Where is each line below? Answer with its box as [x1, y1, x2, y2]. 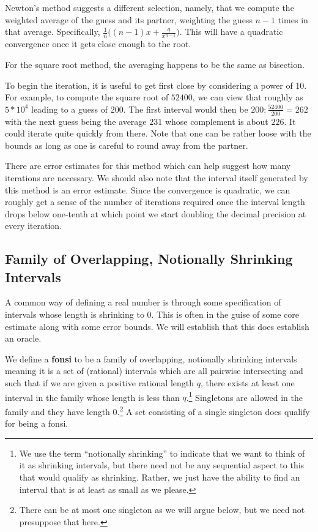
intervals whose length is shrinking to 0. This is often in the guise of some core [5, 308, 299, 321]
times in [278, 13, 308, 26]
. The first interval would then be [123, 102, 248, 115]
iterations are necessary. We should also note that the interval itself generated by [5, 171, 308, 184]
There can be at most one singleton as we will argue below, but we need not [19, 503, 305, 516]
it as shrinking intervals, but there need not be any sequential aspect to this [19, 459, 305, 471]
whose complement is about [165, 114, 268, 127]
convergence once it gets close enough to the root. [5, 37, 191, 50]
